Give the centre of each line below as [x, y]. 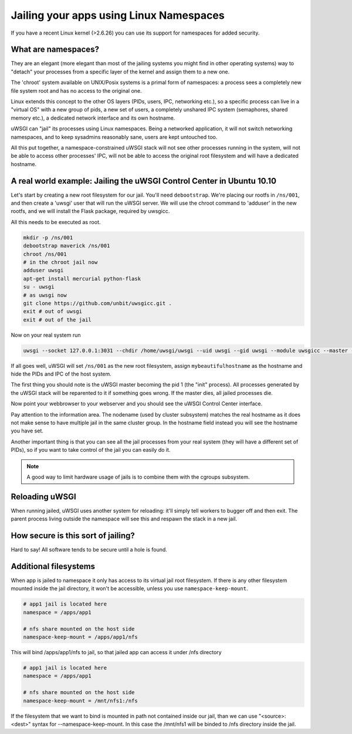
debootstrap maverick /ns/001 [67, 246]
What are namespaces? [55, 50]
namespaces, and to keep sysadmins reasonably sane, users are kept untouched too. [114, 137]
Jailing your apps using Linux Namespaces [118, 15]
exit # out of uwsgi [53, 312]
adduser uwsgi [43, 270]
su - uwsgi [39, 287]
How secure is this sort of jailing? [73, 536]
